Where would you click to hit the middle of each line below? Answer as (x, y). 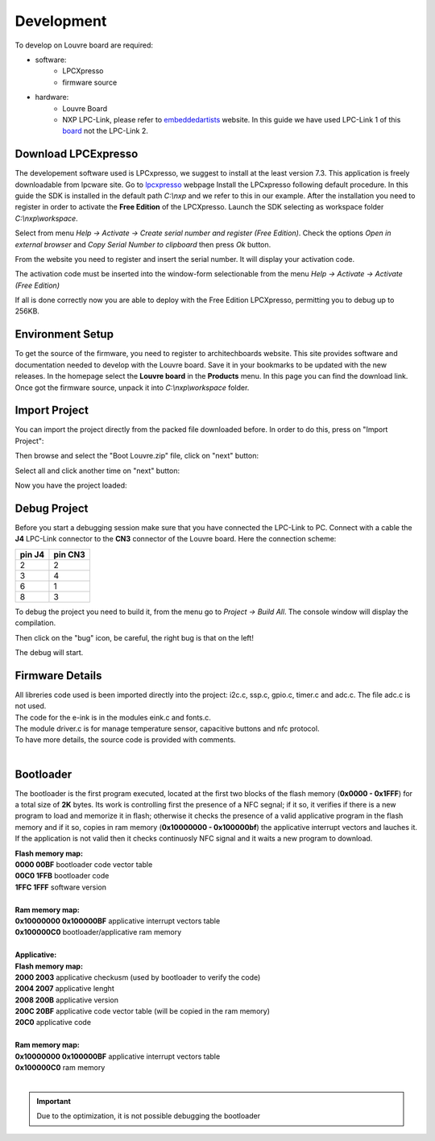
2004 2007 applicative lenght (64, 989)
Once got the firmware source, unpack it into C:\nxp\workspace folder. (132, 388)
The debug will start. (49, 652)
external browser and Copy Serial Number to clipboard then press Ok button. (143, 244)
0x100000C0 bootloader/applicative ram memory (98, 932)
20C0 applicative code (53, 1023)
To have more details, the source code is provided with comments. (126, 740)
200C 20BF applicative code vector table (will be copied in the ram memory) (142, 1011)
